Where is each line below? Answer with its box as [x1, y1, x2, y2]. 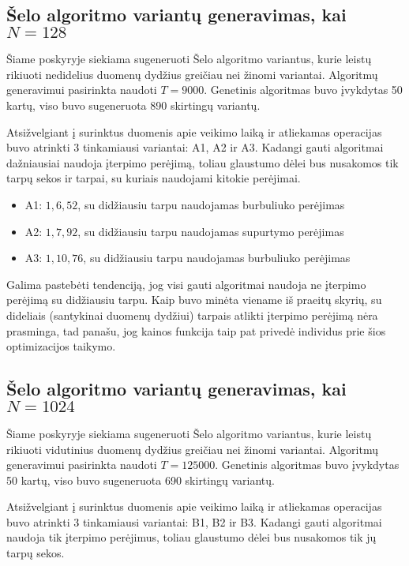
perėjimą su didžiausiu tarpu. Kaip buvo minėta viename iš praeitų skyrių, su [6, 291, 382, 308]
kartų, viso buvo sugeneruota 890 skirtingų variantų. [6, 96, 261, 113]
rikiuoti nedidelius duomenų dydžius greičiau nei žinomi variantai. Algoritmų [6, 66, 378, 82]
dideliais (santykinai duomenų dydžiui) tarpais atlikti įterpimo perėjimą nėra [6, 306, 378, 323]
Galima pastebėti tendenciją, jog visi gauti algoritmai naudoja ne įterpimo [6, 276, 366, 292]
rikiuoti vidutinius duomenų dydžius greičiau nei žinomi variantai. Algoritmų [6, 440, 378, 457]
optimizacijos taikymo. [6, 338, 116, 354]
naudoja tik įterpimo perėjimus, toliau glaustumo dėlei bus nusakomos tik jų [6, 529, 377, 545]
